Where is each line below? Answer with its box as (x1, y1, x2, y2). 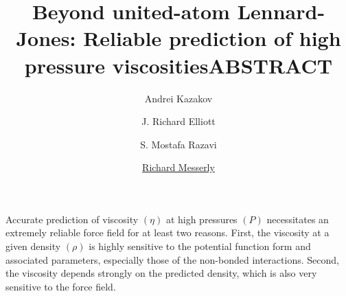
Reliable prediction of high (83, 24, 341, 52)
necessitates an (266, 212, 329, 226)
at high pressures (165, 212, 238, 226)
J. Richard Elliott (141, 114, 216, 128)
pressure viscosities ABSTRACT (24, 51, 333, 79)
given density (5, 239, 61, 253)
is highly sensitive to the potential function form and (89, 239, 311, 253)
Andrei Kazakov (144, 91, 213, 105)
